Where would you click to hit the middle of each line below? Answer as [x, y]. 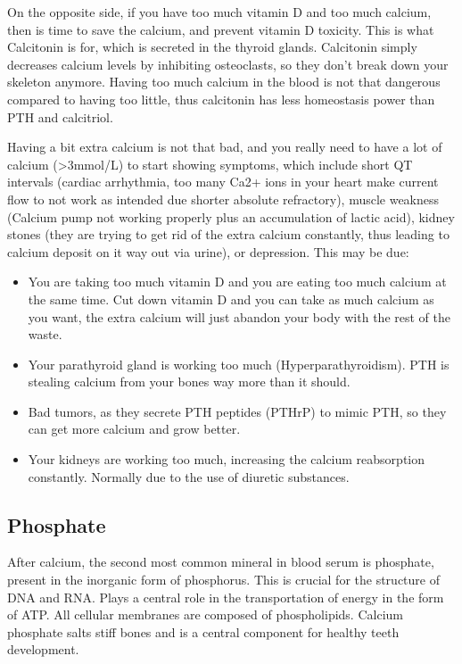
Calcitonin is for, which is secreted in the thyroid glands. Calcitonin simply [212, 47]
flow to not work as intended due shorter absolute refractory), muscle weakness [223, 199]
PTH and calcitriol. [60, 116]
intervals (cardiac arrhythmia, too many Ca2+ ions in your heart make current [223, 182]
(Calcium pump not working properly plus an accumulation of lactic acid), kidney [231, 216]
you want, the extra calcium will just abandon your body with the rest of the [239, 316]
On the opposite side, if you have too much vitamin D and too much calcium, [219, 12]
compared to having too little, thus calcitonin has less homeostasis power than [221, 99]
